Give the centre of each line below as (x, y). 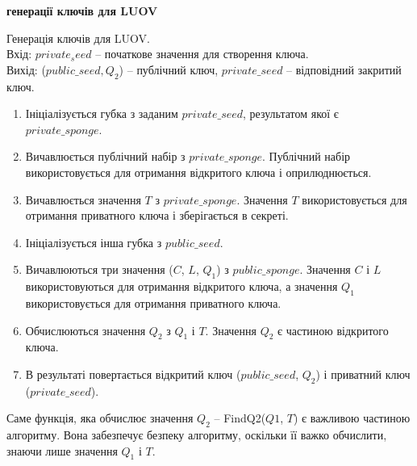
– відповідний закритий (344, 69)
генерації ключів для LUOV (82, 10)
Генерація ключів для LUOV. (78, 38)
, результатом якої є (291, 113)
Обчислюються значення (85, 330)
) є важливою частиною (352, 418)
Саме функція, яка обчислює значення (100, 418)
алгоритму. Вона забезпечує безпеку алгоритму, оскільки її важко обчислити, (197, 435)
